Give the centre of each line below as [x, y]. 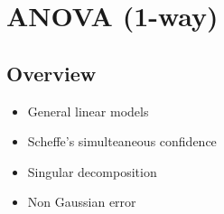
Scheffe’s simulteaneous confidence [122, 141]
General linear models [88, 111]
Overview [51, 73]
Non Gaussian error [82, 202]
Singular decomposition [92, 171]
